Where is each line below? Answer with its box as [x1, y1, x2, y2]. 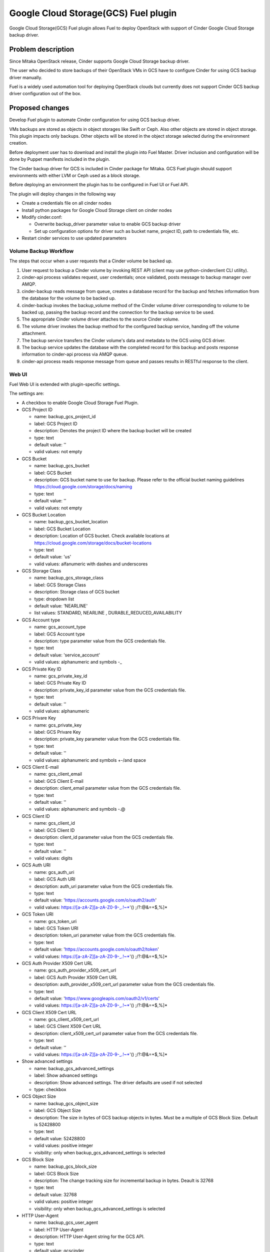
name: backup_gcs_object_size [34, 1100, 98, 1106]
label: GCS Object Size [34, 1107, 81, 1114]
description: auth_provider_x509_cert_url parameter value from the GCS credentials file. [34, 982, 215, 988]
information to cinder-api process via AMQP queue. [21, 351, 128, 358]
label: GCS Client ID [34, 827, 75, 833]
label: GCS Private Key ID [34, 680, 86, 686]
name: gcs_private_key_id [34, 673, 87, 679]
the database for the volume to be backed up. [21, 295, 116, 301]
